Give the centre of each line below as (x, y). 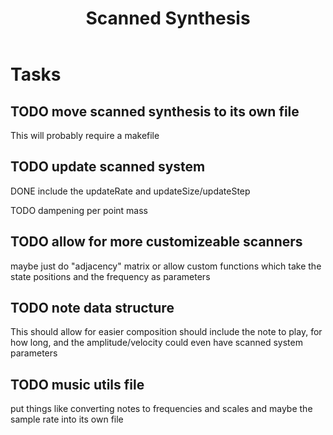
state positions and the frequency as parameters (110, 276)
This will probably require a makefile (85, 135)
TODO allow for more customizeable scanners (156, 242)
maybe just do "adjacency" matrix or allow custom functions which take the (166, 266)
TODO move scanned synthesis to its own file (155, 111)
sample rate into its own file (67, 419)
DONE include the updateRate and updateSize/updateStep (130, 191)
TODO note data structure (92, 308)
